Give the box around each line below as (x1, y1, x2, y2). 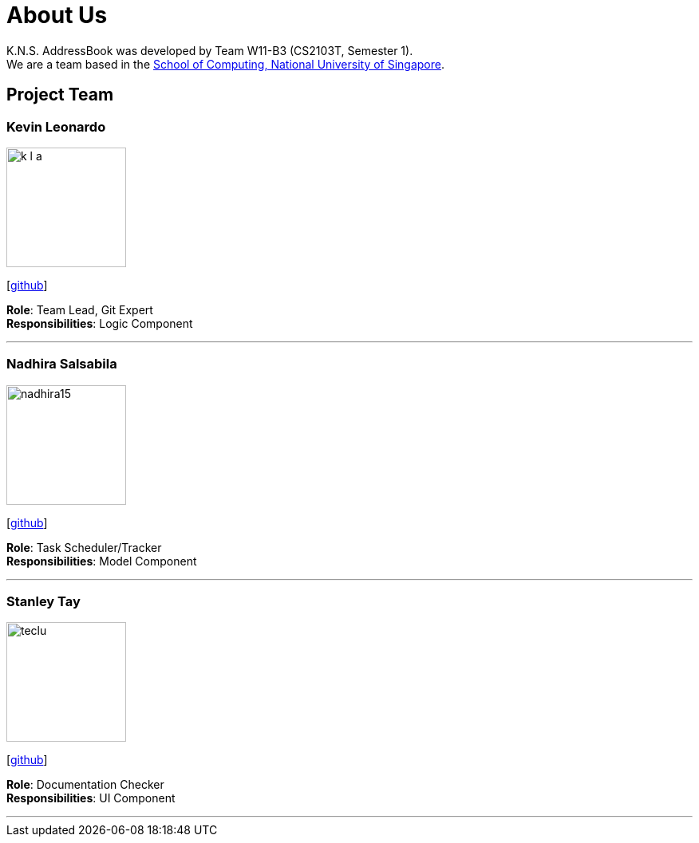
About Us (6, 2, 108, 29)
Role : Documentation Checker (6, 778, 164, 792)
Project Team (6, 85, 114, 105)
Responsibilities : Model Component (6, 553, 197, 568)
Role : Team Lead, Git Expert (6, 302, 153, 317)
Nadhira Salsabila (6, 356, 117, 372)
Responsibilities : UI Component (6, 791, 176, 806)
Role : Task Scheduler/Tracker (6, 540, 162, 554)
